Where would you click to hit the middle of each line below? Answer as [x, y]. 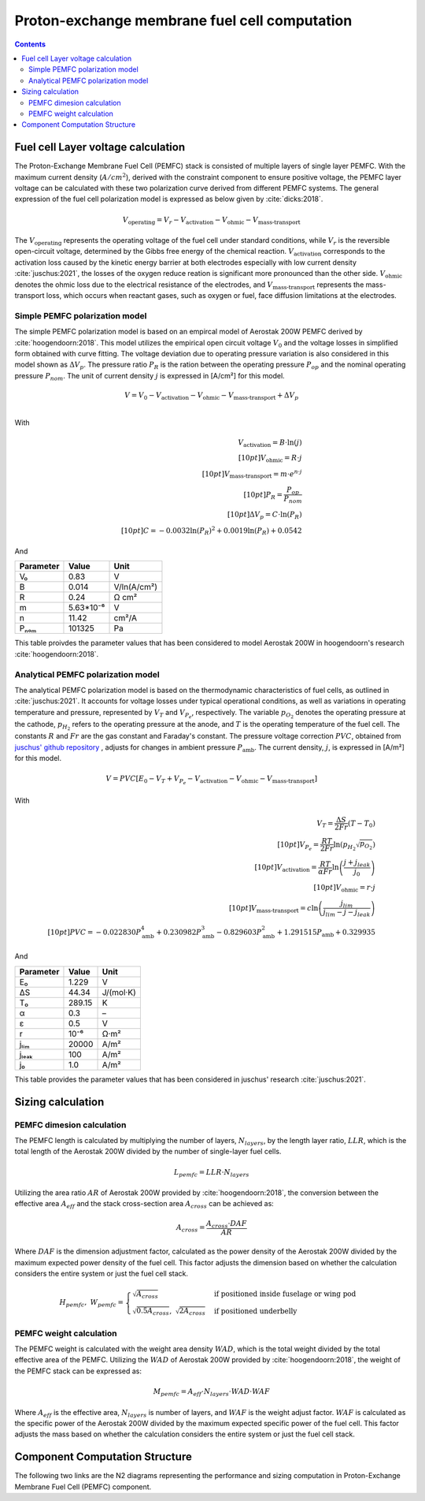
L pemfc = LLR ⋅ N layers [211, 1173]
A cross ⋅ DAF [226, 1224]
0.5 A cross [153, 1312]
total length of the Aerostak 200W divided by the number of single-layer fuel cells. [148, 1152]
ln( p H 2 [344, 845]
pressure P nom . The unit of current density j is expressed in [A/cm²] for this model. [150, 376]
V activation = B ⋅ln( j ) [270, 443]
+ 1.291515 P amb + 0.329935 [326, 933]
